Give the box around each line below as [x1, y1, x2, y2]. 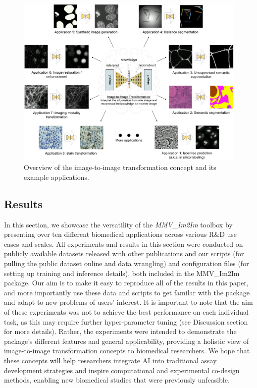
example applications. [24, 171, 89, 182]
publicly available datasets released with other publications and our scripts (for [4, 248, 244, 259]
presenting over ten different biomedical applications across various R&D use [4, 229, 237, 239]
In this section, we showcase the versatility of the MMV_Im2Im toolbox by [4, 219, 233, 229]
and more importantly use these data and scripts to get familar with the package [4, 287, 250, 297]
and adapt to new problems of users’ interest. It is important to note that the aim [4, 297, 253, 307]
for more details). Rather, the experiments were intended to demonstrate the [4, 326, 237, 336]
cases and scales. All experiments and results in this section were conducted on [4, 238, 243, 249]
